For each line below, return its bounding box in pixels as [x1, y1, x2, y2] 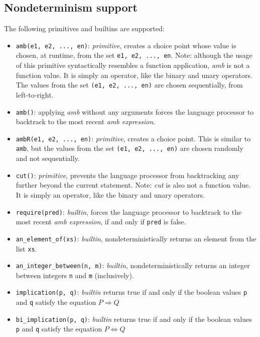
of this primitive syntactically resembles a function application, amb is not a [16, 60, 250, 70]
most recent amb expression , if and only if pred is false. [16, 216, 186, 227]
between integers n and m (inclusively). [16, 270, 134, 280]
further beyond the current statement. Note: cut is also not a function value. [16, 180, 251, 190]
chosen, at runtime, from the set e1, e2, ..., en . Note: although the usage [16, 50, 252, 60]
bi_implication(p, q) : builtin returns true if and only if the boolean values [16, 313, 252, 324]
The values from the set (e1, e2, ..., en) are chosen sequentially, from [16, 79, 243, 90]
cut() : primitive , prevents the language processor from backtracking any [16, 170, 239, 180]
